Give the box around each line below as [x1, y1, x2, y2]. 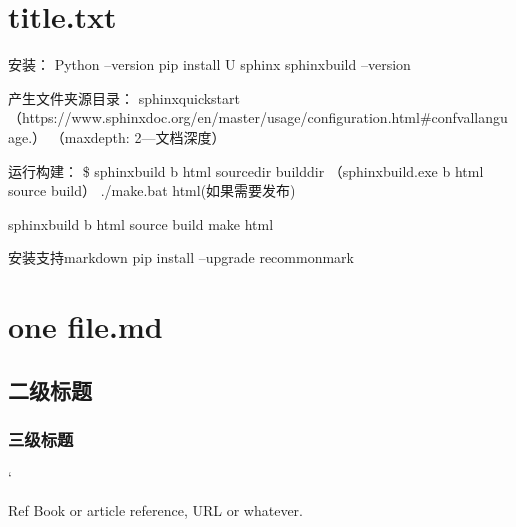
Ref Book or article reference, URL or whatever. [8, 499, 303, 520]
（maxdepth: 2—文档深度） [50, 126, 226, 147]
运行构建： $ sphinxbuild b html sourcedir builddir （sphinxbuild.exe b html [8, 160, 484, 181]
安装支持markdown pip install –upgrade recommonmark [8, 247, 354, 268]
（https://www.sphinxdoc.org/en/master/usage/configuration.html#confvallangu [8, 107, 508, 128]
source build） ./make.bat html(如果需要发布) [8, 180, 296, 201]
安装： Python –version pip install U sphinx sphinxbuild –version [8, 54, 411, 75]
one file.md [8, 306, 163, 347]
